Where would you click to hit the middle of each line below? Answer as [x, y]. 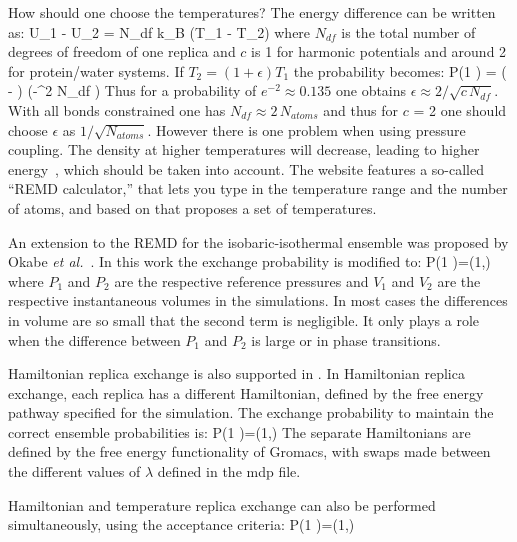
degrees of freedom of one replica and [122, 51]
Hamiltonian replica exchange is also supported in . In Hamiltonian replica [236, 373]
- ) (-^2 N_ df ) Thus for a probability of [132, 90]
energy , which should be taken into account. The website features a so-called [246, 168]
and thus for [361, 109]
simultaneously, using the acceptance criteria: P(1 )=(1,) [181, 524]
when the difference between [94, 339]
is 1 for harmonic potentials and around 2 [379, 51]
